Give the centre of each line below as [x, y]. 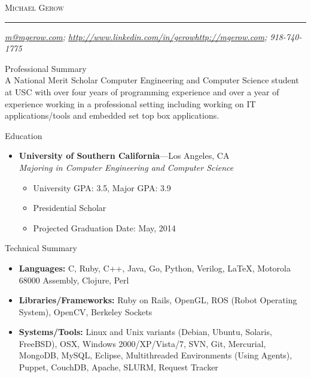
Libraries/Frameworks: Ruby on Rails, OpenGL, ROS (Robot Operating [158, 300]
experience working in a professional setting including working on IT [130, 103]
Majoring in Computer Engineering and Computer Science [126, 167]
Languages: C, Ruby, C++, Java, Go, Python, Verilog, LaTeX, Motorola [155, 268]
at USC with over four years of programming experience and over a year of [142, 91]
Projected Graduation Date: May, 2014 [104, 227]
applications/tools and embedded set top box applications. [112, 115]
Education [24, 135]
